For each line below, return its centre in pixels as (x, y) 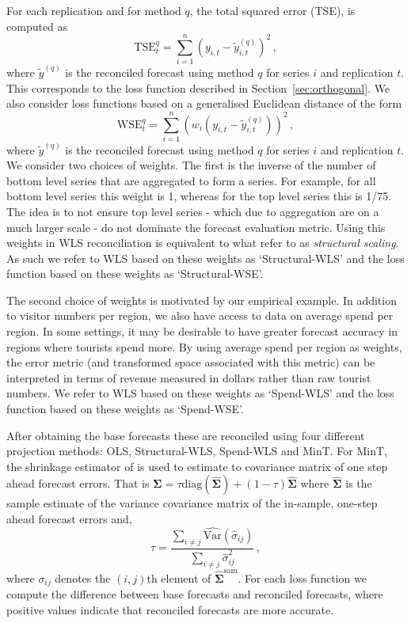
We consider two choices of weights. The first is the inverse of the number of (191, 165)
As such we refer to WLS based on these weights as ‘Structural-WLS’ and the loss (205, 258)
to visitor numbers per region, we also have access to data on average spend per (200, 315)
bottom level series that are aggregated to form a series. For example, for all (191, 180)
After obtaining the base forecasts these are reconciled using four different (186, 435)
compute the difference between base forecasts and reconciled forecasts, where (195, 594)
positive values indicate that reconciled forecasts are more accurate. (170, 609)
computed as (37, 26)
